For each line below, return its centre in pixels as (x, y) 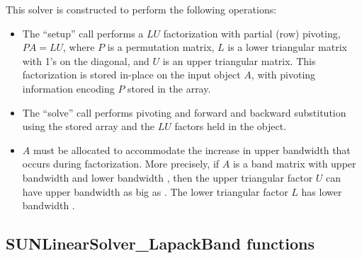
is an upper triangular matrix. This (239, 60)
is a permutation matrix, (161, 47)
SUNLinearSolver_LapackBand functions (160, 244)
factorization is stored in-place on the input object (131, 75)
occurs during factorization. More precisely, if (121, 164)
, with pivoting (283, 75)
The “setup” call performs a (83, 33)
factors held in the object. (231, 126)
